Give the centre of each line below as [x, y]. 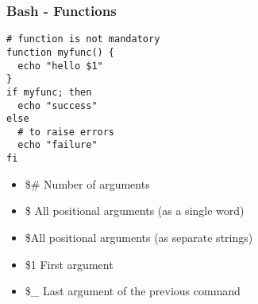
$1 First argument [69, 264]
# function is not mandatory [83, 39]
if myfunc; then [49, 92]
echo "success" [58, 105]
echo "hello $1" [60, 66]
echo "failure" [58, 145]
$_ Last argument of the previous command [133, 291]
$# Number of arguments [87, 183]
